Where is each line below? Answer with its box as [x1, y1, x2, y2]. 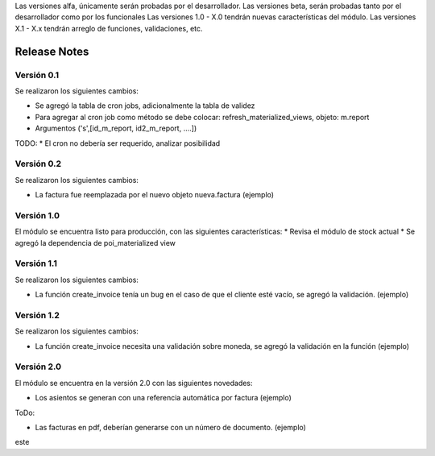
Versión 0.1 [14, 69, 60, 81]
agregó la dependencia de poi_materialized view [14, 238, 176, 247]
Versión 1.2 [14, 309, 60, 321]
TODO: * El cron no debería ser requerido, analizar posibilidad [14, 138, 221, 148]
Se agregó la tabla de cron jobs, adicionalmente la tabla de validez [35, 101, 255, 110]
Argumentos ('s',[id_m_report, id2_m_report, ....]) [35, 123, 197, 133]
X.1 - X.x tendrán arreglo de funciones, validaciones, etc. [14, 23, 203, 33]
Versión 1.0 [14, 209, 60, 221]
